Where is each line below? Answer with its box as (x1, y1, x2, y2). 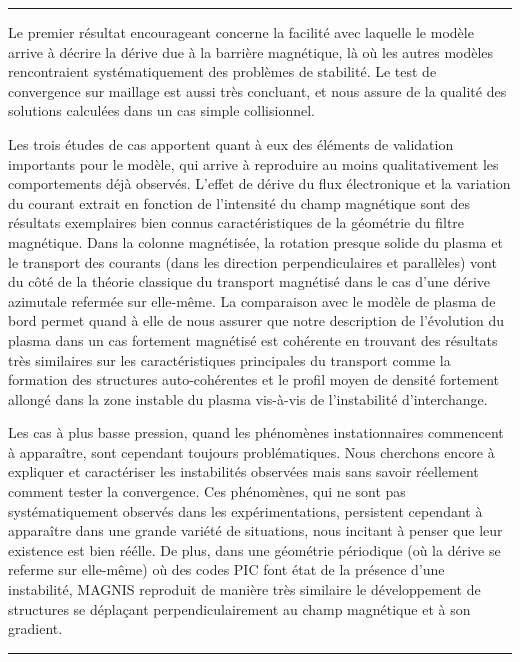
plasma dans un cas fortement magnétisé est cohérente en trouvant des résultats (8, 329, 498, 350)
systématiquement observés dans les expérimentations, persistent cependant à (8, 500, 483, 521)
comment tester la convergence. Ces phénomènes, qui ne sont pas (8, 481, 406, 502)
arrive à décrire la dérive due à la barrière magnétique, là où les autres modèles (8, 41, 494, 62)
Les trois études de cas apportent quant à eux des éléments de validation (8, 133, 454, 154)
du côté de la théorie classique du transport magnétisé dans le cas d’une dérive (8, 271, 491, 292)
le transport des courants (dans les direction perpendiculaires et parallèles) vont (8, 251, 497, 272)
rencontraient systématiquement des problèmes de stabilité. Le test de (8, 61, 437, 82)
